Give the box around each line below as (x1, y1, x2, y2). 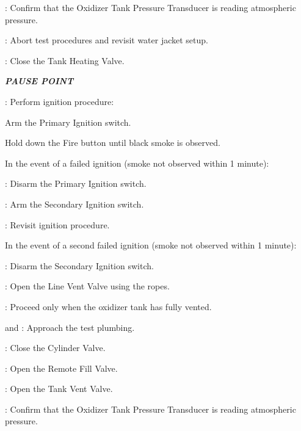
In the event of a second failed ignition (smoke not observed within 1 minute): (5, 239, 297, 252)
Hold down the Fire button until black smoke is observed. (5, 136, 220, 149)
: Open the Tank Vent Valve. (5, 382, 113, 395)
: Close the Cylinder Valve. (5, 341, 106, 354)
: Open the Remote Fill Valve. (5, 361, 118, 374)
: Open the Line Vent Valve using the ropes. (5, 280, 170, 292)
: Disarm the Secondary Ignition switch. (5, 259, 154, 272)
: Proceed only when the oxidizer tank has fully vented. (5, 300, 212, 313)
